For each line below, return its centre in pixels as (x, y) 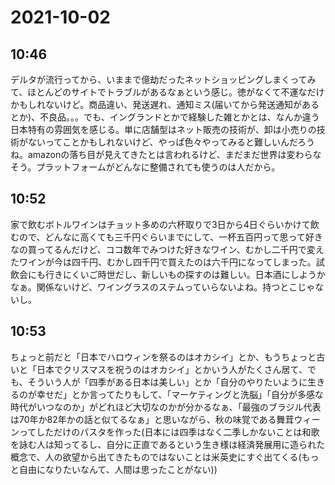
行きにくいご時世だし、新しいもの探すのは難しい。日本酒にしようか (185, 274)
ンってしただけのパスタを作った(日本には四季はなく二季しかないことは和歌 (165, 432)
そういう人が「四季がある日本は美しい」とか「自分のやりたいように (167, 382)
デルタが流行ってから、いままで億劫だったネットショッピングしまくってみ (163, 79)
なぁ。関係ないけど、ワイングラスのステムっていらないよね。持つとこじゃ (163, 287)
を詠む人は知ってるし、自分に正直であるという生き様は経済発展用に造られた (168, 444)
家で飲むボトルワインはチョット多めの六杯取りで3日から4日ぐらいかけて (160, 224)
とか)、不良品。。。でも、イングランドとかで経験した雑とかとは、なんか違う (165, 117)
